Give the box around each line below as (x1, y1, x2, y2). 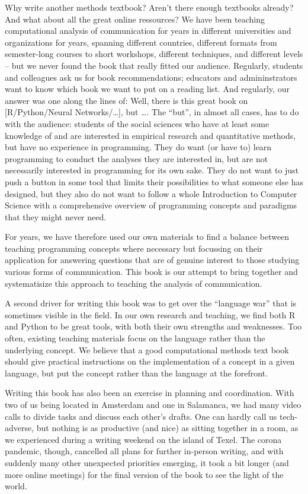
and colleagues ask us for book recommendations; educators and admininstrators (5, 71, 297, 83)
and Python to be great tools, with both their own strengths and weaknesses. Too (5, 320, 302, 332)
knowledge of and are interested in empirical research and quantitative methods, (5, 129, 296, 141)
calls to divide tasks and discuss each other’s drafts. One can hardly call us (5, 410, 277, 422)
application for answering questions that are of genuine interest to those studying (5, 254, 300, 266)
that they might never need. (5, 210, 107, 223)
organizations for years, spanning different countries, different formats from (5, 36, 277, 48)
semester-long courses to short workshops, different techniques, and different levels (5, 47, 303, 60)
